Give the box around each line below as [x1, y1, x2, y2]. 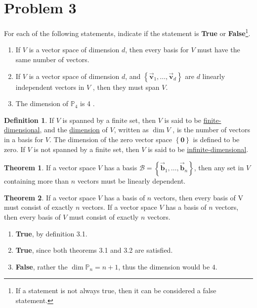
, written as [114, 124, 149, 135]
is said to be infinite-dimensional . [148, 144, 249, 154]
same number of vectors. [15, 54, 89, 64]
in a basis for [4, 134, 43, 144]
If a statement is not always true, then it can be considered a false [15, 285, 216, 296]
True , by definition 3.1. [15, 228, 87, 238]
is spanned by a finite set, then [62, 115, 156, 125]
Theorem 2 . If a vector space [4, 192, 96, 202]
